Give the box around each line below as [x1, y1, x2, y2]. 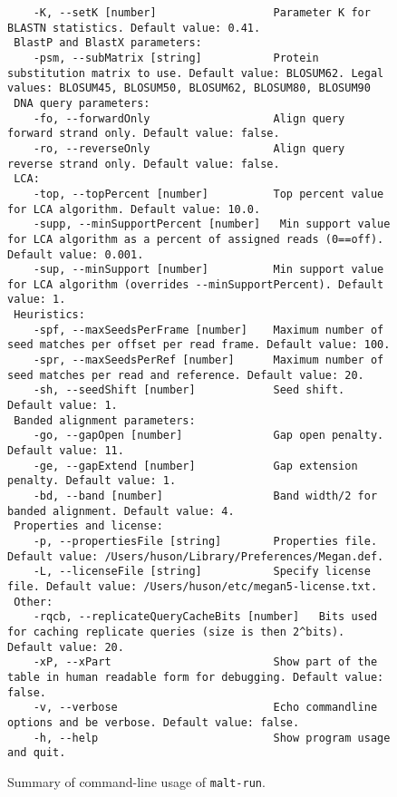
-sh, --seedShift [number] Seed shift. [33, 384, 345, 397]
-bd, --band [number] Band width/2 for [33, 490, 378, 502]
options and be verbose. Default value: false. [7, 715, 300, 729]
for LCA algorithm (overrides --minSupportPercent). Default [7, 277, 384, 291]
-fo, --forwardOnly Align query [33, 112, 345, 125]
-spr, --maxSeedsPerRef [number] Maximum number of [33, 354, 384, 367]
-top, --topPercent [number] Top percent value [33, 187, 384, 200]
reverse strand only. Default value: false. [7, 157, 280, 170]
